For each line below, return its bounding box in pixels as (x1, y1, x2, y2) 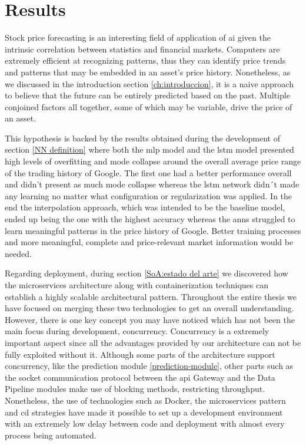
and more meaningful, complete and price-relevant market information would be (5, 236, 294, 248)
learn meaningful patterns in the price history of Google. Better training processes (5, 224, 301, 236)
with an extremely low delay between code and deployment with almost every (5, 417, 285, 430)
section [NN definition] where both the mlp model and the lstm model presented (5, 143, 294, 156)
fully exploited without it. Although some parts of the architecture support (5, 348, 275, 360)
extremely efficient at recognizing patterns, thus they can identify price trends (5, 54, 286, 67)
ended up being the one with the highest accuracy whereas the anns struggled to (5, 213, 295, 225)
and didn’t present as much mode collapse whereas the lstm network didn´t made (5, 178, 300, 190)
